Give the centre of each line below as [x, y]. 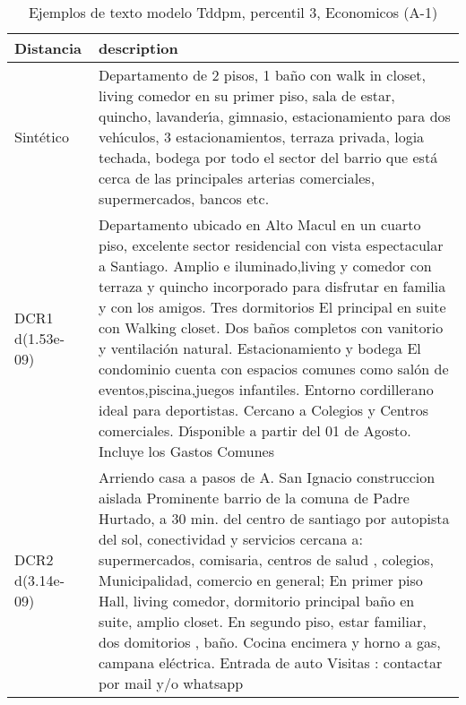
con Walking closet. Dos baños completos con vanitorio [271, 327]
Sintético [42, 137]
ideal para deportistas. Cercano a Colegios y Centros [264, 410]
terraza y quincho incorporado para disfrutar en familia [272, 286]
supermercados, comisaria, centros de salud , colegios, [267, 559]
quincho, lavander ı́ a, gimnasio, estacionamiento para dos [275, 116]
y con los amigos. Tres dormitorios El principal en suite [272, 307]
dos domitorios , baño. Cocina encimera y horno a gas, [270, 642]
